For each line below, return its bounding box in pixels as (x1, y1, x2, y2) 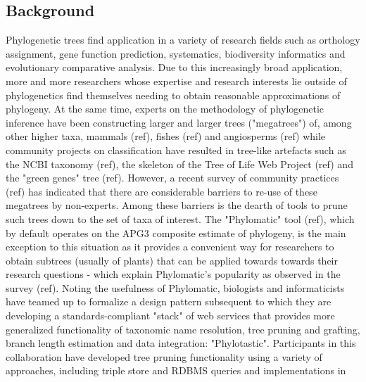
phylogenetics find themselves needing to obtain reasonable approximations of (6, 87, 341, 102)
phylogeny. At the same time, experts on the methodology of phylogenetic (6, 101, 324, 116)
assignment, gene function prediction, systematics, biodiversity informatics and (6, 46, 346, 61)
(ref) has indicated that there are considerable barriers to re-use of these (6, 184, 317, 198)
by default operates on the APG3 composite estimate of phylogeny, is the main (6, 225, 346, 240)
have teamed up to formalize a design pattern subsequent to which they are (6, 294, 332, 309)
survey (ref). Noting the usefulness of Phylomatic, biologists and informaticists (6, 280, 345, 295)
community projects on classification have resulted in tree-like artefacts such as (6, 142, 346, 157)
